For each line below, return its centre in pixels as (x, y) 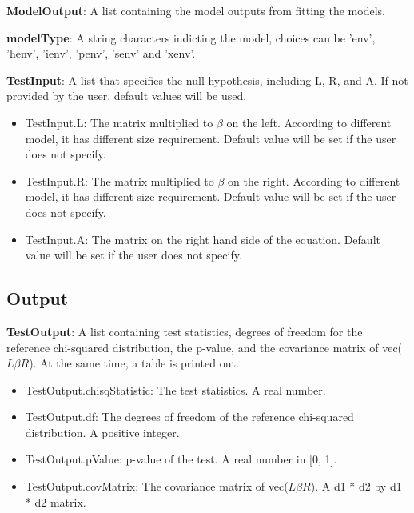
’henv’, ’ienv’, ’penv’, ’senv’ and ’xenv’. (101, 53)
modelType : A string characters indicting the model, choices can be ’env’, (191, 37)
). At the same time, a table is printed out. (134, 363)
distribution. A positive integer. (102, 432)
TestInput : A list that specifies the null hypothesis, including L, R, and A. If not (207, 80)
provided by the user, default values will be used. (127, 96)
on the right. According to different (314, 180)
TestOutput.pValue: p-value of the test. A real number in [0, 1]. (181, 459)
